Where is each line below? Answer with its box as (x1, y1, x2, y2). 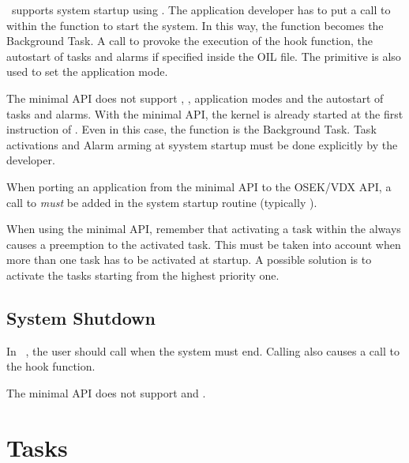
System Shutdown (6, 305, 156, 329)
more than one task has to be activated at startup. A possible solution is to (6, 251, 372, 268)
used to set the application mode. (6, 63, 168, 80)
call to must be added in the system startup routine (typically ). (6, 194, 317, 210)
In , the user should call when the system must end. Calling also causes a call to (6, 342, 400, 359)
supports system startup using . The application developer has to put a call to (11, 2, 391, 17)
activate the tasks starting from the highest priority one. (6, 266, 280, 283)
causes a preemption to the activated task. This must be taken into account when (6, 235, 401, 252)
